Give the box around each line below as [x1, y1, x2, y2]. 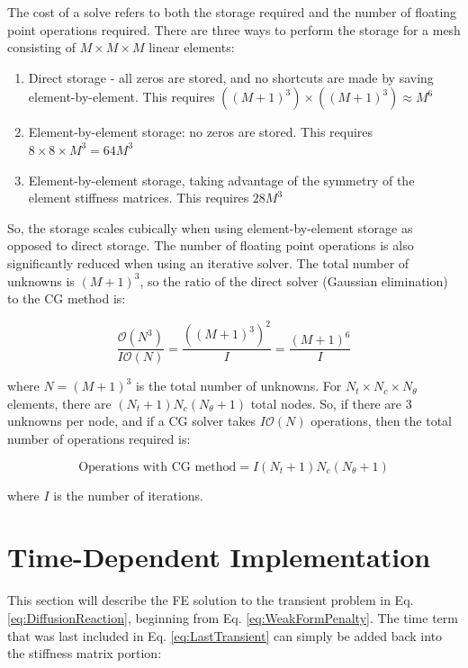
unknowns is [7, 271, 75, 290]
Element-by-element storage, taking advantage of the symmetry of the [28, 170, 415, 189]
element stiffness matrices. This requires [28, 188, 249, 207]
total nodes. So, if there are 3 [250, 393, 412, 412]
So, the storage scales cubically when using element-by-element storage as [7, 218, 413, 237]
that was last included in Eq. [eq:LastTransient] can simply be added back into [7, 626, 443, 645]
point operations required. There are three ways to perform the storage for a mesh [7, 20, 461, 39]
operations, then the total [310, 411, 453, 430]
